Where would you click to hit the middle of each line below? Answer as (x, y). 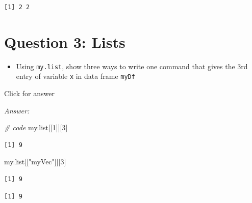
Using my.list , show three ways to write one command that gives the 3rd (132, 66)
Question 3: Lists (65, 41)
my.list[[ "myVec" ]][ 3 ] (35, 162)
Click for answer (29, 93)
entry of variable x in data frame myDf (75, 76)
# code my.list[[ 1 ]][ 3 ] (36, 127)
